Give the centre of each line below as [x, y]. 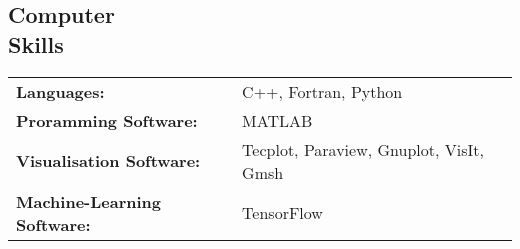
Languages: [60, 91]
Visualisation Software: [108, 161]
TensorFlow [282, 213]
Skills [36, 43]
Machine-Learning [88, 201]
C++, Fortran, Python [322, 91]
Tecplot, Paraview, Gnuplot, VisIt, [363, 149]
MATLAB [277, 120]
